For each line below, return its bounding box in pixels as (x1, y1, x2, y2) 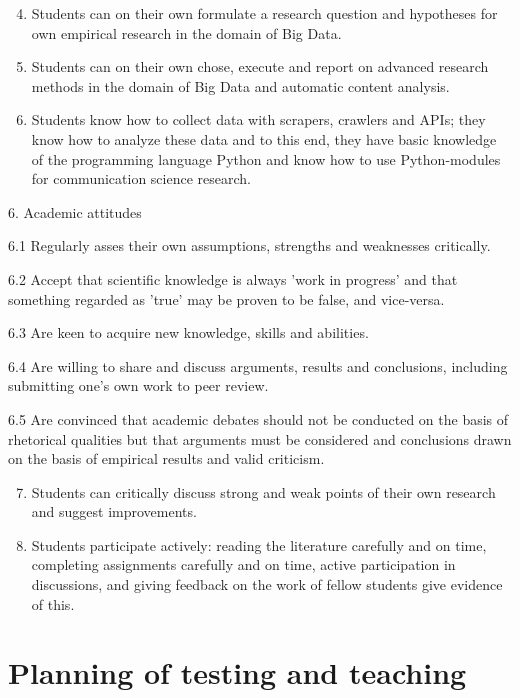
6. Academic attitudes (8, 201, 142, 222)
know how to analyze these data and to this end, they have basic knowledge (31, 128, 497, 149)
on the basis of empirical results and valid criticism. (8, 448, 325, 469)
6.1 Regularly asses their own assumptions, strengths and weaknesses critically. (8, 235, 491, 256)
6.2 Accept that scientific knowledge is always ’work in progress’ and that (8, 268, 458, 289)
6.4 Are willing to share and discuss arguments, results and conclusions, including (8, 355, 508, 376)
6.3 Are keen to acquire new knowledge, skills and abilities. (8, 322, 369, 343)
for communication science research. (31, 168, 251, 189)
